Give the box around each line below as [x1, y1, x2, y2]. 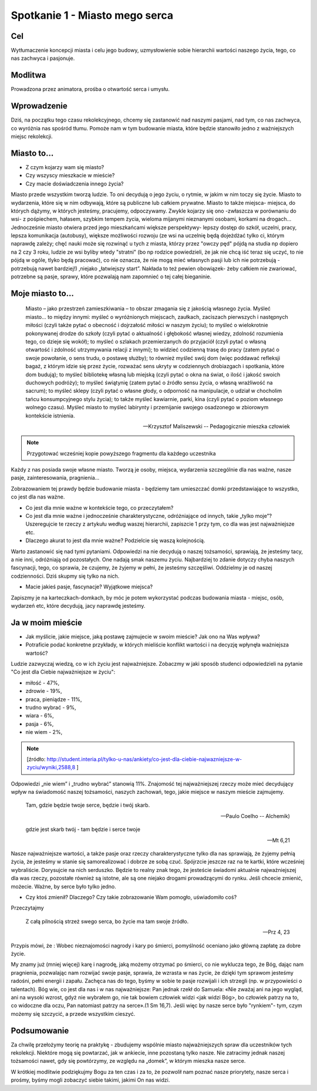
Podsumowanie [11, 1025, 69, 1036]
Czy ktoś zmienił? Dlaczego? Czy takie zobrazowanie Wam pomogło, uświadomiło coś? [25, 894, 237, 901]
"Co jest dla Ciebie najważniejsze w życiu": [11, 668, 116, 675]
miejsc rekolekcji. [11, 133, 53, 140]
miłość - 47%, [25, 679, 60, 686]
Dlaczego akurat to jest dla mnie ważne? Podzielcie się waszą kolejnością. [25, 537, 205, 544]
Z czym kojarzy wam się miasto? [25, 163, 104, 170]
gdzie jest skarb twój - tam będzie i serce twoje [25, 826, 141, 833]
